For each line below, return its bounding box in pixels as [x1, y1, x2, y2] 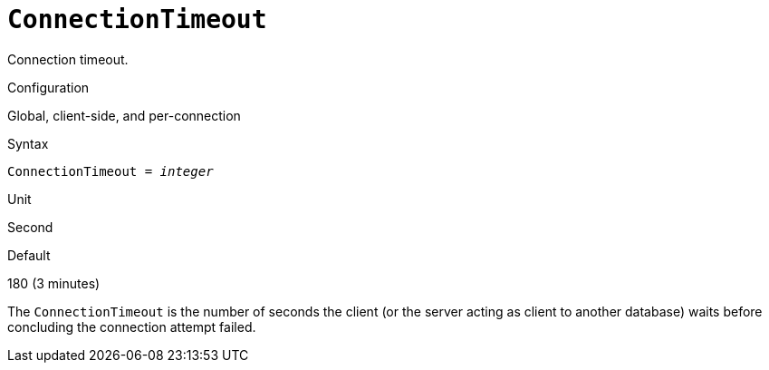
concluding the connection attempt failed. [7, 318, 256, 335]
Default [7, 247, 51, 263]
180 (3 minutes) [7, 275, 101, 291]
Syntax [7, 135, 49, 151]
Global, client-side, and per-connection [7, 107, 241, 123]
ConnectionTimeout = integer [7, 163, 214, 179]
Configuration [7, 79, 90, 95]
